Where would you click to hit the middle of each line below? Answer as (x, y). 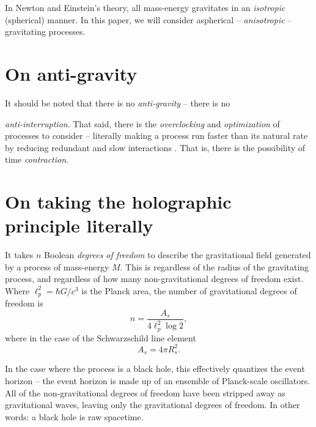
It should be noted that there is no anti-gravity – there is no (118, 102)
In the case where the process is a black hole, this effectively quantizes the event (155, 369)
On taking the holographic (118, 202)
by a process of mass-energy (57, 266)
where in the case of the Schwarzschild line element (101, 337)
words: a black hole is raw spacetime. (74, 416)
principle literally (79, 225)
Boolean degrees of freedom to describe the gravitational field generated (178, 255)
